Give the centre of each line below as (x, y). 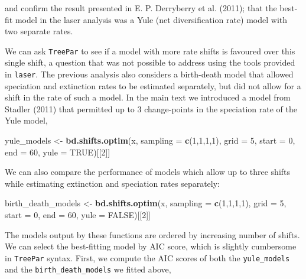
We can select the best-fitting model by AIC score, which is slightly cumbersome (151, 246)
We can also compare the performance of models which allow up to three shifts (148, 172)
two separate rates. (39, 31)
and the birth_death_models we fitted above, (88, 269)
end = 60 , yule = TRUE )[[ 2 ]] (58, 152)
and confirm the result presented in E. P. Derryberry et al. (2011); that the (141, 8)
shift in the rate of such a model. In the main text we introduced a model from (148, 97)
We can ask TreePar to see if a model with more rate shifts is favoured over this (150, 51)
